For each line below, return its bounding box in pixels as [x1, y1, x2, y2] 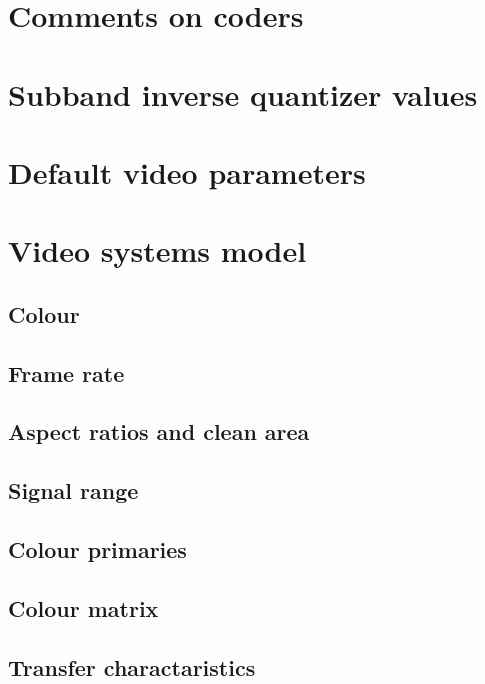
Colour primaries [8, 534, 187, 565]
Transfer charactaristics [8, 651, 256, 682]
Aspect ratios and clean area [8, 416, 310, 447]
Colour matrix [8, 592, 159, 623]
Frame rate [8, 357, 125, 388]
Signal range [8, 475, 139, 506]
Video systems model [8, 230, 307, 271]
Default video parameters [8, 151, 366, 192]
